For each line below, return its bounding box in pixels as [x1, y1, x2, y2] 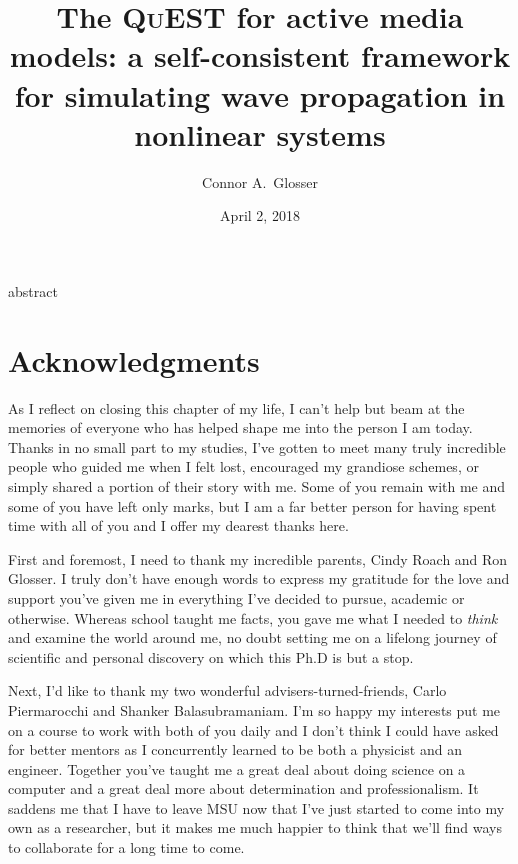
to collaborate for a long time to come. [8, 837, 245, 858]
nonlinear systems [134, 113, 386, 154]
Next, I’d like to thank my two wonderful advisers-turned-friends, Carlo [8, 680, 447, 701]
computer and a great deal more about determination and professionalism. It [8, 778, 479, 799]
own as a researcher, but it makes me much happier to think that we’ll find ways [8, 817, 502, 838]
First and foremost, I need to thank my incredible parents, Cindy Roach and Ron [8, 548, 508, 569]
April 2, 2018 [220, 205, 300, 226]
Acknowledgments [8, 339, 260, 380]
